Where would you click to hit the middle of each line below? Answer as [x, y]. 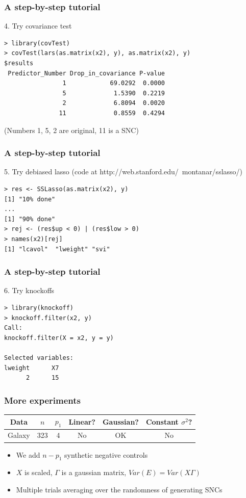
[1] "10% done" [30, 199]
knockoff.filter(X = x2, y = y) [59, 338]
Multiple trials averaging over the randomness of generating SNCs [119, 489]
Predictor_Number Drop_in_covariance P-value [86, 73]
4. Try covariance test [38, 26]
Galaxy [19, 435]
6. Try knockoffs [29, 290]
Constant [162, 422]
